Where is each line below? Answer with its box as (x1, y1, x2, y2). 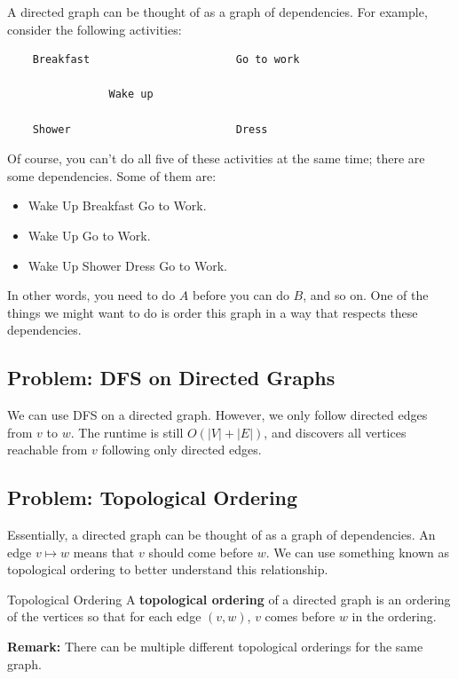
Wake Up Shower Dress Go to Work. (28, 256, 227, 274)
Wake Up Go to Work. (28, 225, 151, 244)
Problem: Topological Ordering (7, 484, 298, 511)
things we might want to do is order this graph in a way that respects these (7, 303, 418, 321)
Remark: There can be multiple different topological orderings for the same (7, 637, 423, 656)
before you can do (192, 286, 289, 304)
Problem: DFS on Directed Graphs (7, 364, 336, 391)
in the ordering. (351, 607, 437, 626)
